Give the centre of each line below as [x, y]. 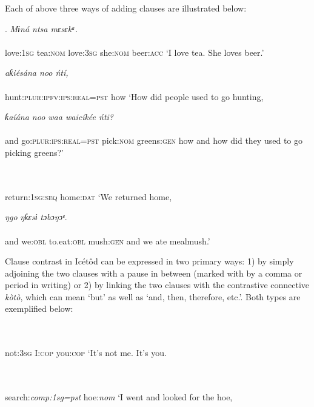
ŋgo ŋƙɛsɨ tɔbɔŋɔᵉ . [36, 217]
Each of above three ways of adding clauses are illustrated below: [126, 8]
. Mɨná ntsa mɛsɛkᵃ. [41, 28]
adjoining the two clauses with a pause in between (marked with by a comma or [154, 273]
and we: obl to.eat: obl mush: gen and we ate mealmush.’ [108, 240]
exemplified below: [39, 308]
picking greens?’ [34, 152]
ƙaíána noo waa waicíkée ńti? [59, 117]
